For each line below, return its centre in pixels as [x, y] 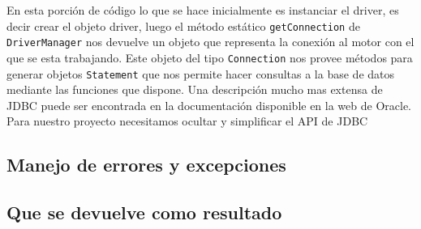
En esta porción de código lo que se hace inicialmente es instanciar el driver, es [203, 10]
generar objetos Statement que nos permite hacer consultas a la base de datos [201, 73]
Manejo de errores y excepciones [146, 165]
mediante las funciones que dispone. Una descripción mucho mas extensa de [195, 89]
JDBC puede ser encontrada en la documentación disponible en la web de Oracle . [209, 105]
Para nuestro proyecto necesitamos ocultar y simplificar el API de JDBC [187, 121]
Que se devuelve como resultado [144, 212]
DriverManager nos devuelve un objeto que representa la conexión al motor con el [210, 42]
